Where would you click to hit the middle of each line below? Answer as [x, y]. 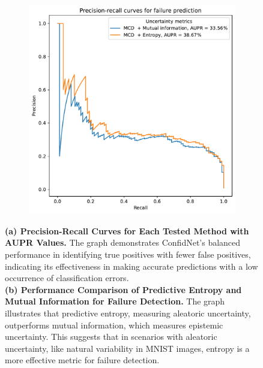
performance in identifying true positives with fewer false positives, [128, 254]
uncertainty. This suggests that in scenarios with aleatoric [111, 337]
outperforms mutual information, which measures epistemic [114, 325]
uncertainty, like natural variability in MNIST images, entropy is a [127, 348]
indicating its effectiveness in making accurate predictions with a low [131, 266]
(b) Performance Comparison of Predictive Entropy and [123, 289]
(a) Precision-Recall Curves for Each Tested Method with [127, 230]
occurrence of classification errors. [67, 278]
